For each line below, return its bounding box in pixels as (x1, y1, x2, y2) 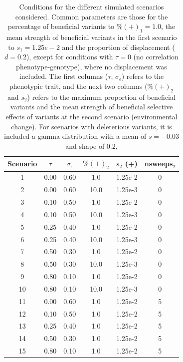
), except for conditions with (26, 51, 113, 62)
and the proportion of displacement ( (62, 41, 175, 52)
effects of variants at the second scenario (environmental (5, 111, 178, 121)
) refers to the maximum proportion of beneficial (27, 91, 176, 102)
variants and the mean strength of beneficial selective (10, 101, 173, 112)
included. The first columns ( (19, 71, 108, 81)
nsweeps (144, 158, 173, 169)
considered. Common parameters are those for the (15, 11, 168, 21)
